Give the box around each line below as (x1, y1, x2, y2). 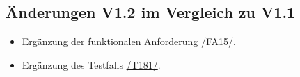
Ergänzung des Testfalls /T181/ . (22, 57, 161, 71)
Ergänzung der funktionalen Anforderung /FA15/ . (22, 34, 236, 49)
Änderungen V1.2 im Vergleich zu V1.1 (6, 1, 296, 23)
